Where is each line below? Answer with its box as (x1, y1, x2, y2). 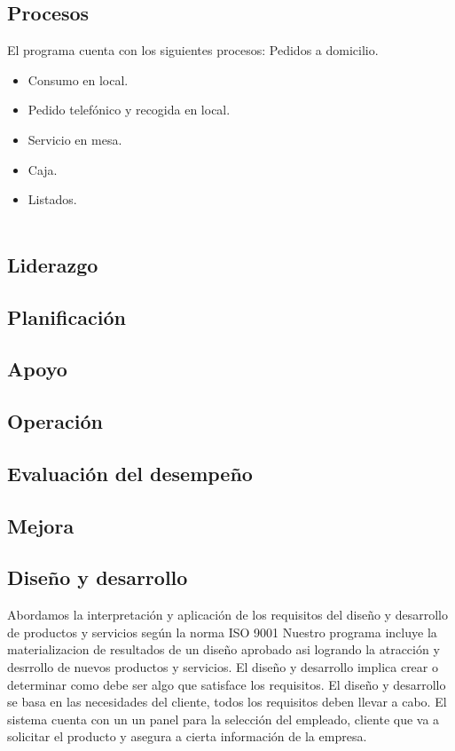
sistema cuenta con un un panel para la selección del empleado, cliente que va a (7, 709, 440, 728)
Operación (7, 407, 103, 435)
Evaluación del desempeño (7, 459, 253, 486)
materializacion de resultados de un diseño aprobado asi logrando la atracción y (7, 640, 440, 659)
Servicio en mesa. (27, 130, 122, 148)
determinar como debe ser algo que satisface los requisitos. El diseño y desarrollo (7, 675, 446, 693)
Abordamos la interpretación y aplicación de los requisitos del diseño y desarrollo (7, 605, 448, 624)
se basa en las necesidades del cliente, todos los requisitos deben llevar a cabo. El (7, 692, 447, 711)
